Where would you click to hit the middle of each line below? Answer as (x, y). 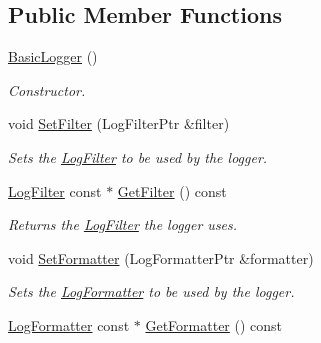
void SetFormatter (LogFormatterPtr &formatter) (161, 257)
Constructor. (47, 89)
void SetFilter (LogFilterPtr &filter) (119, 123)
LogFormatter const (69, 324)
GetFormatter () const (214, 324)
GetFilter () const (172, 190)
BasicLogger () (53, 56)
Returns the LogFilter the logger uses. (123, 224)
